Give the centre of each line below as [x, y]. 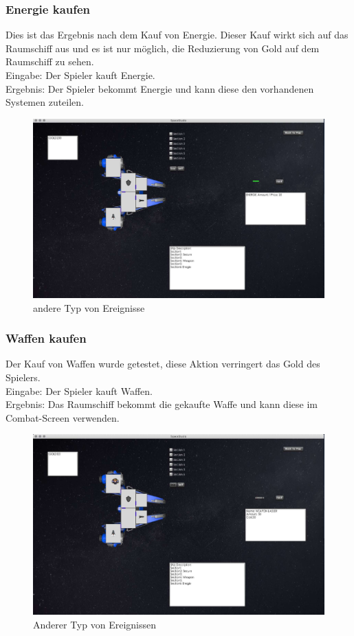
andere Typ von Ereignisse [89, 307]
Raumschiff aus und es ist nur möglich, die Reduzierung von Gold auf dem [163, 48]
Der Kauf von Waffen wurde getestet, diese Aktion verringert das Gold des [163, 364]
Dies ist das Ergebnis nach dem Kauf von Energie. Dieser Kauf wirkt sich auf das [177, 35]
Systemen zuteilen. [45, 102]
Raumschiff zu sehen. [50, 61]
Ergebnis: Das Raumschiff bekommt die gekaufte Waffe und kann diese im [162, 404]
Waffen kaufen [46, 338]
